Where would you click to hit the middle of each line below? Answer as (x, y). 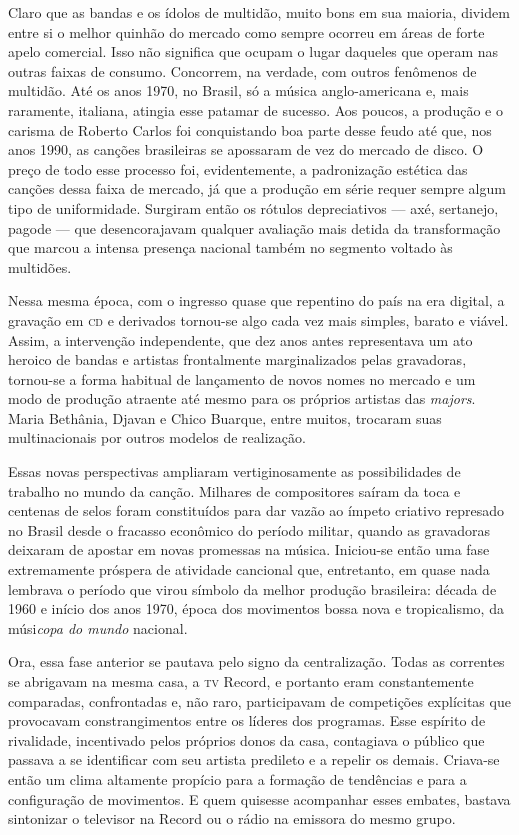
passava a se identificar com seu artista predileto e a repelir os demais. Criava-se (254, 759)
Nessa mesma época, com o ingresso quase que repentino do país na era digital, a (256, 300)
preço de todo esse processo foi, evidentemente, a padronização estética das (238, 168)
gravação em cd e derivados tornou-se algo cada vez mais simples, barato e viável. (258, 319)
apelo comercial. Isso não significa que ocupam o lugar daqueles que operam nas (253, 51)
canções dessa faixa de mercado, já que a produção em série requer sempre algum (257, 188)
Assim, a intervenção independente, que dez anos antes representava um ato (240, 339)
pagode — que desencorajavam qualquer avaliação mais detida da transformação (254, 227)
